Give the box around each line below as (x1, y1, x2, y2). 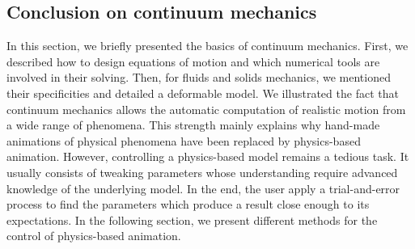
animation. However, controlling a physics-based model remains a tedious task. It (6, 148, 409, 165)
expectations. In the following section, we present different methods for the (6, 211, 378, 228)
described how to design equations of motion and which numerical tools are (6, 53, 380, 70)
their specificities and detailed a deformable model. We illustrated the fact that (6, 84, 399, 101)
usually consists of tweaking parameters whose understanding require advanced (6, 163, 398, 180)
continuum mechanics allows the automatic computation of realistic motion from (6, 100, 406, 117)
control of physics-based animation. (6, 227, 181, 244)
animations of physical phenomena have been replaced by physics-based (6, 132, 361, 149)
